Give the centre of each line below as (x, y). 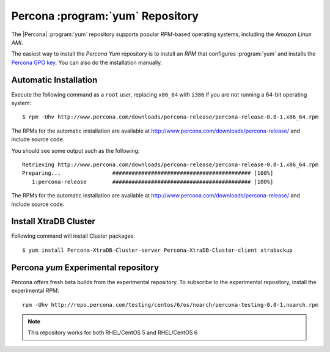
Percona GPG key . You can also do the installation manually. (87, 62)
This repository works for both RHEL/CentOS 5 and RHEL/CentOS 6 (113, 332)
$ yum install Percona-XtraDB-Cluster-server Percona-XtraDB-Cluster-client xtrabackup (158, 250)
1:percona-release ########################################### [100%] (152, 182)
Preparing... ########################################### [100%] (148, 173)
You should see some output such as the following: (75, 150)
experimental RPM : (35, 291)
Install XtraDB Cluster (53, 222)
